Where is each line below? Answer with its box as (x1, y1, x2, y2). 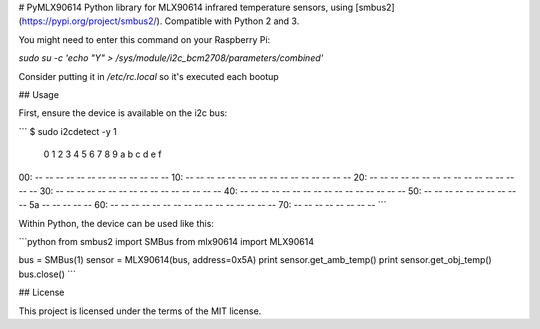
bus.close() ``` (18, 268, 77, 280)
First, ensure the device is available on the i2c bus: (18, 107, 228, 119)
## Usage (18, 88, 60, 100)
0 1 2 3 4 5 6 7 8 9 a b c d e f (43, 148, 162, 160)
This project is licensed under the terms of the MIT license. (18, 305, 262, 317)
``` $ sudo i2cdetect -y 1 (18, 125, 117, 137)
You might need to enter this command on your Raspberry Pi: (18, 33, 271, 45)
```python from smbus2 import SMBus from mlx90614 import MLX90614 (18, 236, 315, 248)
